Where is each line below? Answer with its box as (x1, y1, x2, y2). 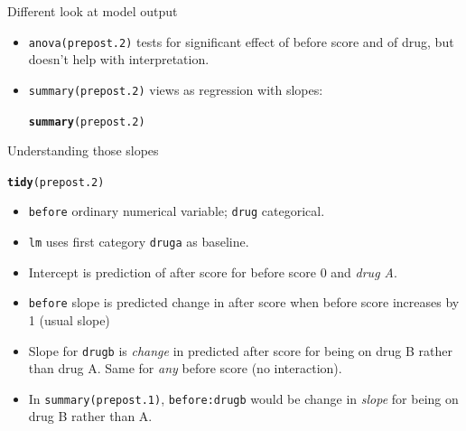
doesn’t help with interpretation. (28, 50, 210, 69)
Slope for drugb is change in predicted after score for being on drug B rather (28, 341, 453, 360)
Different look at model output (7, 2, 178, 20)
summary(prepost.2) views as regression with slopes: (28, 80, 323, 98)
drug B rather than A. (28, 407, 153, 426)
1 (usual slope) (28, 310, 110, 329)
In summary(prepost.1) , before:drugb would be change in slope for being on (28, 389, 459, 408)
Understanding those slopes (7, 141, 159, 160)
